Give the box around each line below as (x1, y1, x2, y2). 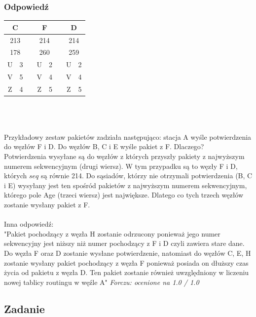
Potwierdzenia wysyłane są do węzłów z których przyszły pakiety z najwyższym (4, 151, 245, 161)
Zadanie (4, 301, 45, 316)
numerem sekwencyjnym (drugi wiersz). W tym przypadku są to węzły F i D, (4, 160, 238, 171)
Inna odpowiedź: (4, 219, 54, 229)
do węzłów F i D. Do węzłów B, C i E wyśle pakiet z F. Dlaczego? (4, 141, 204, 152)
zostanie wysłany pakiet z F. (4, 199, 90, 209)
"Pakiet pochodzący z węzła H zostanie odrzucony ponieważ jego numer (4, 228, 220, 238)
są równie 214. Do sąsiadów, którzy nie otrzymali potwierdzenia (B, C (41, 170, 253, 181)
